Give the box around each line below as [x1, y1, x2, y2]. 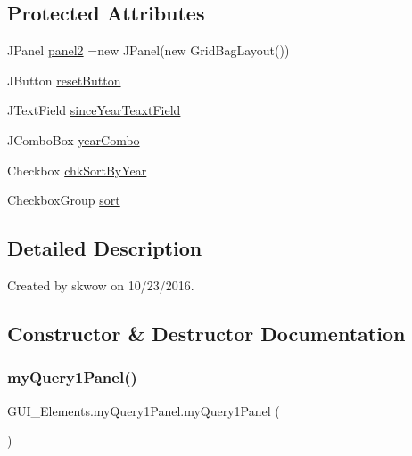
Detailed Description [7, 234, 202, 262]
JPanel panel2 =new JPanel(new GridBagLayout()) [7, 41, 290, 60]
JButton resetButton [7, 70, 121, 89]
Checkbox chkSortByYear [7, 160, 147, 179]
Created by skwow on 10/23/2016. [7, 275, 194, 294]
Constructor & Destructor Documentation [7, 319, 406, 346]
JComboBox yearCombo [7, 130, 140, 149]
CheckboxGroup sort [7, 191, 120, 209]
